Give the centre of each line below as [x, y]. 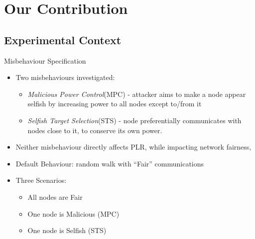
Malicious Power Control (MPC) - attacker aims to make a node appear [137, 94]
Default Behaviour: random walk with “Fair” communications [110, 163]
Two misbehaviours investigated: [65, 77]
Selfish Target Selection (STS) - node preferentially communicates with [134, 120]
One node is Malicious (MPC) [73, 213]
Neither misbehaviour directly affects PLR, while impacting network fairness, [133, 147]
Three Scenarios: [41, 180]
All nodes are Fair [55, 197]
